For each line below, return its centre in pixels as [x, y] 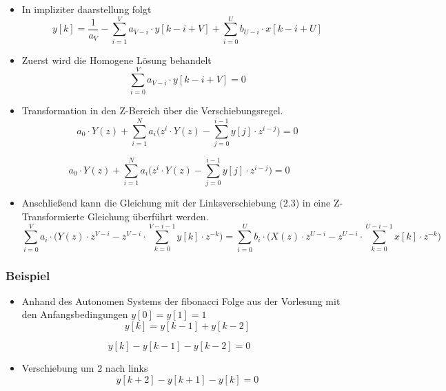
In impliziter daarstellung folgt [87, 9]
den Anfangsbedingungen [75, 314]
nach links [126, 368]
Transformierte [53, 216]
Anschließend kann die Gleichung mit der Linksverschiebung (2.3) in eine [176, 203]
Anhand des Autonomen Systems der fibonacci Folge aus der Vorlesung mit [181, 300]
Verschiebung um [58, 368]
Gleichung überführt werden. [148, 216]
